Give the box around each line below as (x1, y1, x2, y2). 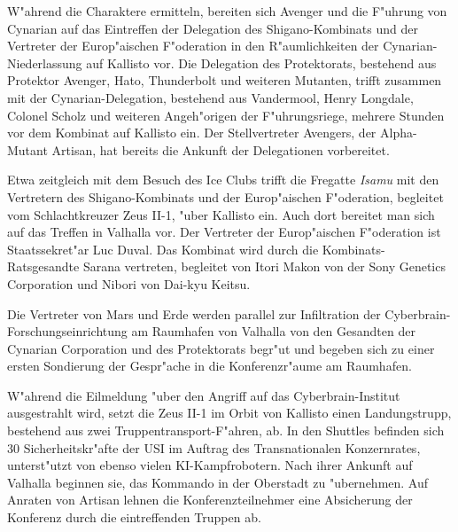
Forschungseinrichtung (7, 322, 128, 340)
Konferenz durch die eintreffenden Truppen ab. (7, 508, 261, 527)
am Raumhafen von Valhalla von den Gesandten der (131, 322, 415, 340)
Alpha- (380, 123, 417, 142)
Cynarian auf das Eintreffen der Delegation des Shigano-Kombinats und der (7, 19, 418, 37)
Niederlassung (7, 53, 82, 72)
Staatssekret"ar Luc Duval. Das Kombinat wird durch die (7, 239, 319, 258)
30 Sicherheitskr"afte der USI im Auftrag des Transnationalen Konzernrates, (7, 438, 421, 457)
